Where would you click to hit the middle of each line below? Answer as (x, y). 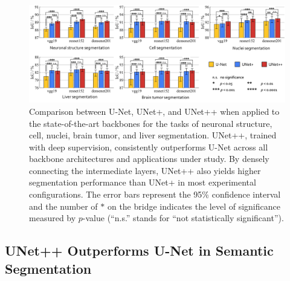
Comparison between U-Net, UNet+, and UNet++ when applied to (154, 111)
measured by (53, 218)
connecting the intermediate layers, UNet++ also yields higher (145, 170)
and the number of (63, 206)
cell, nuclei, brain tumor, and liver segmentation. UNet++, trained (153, 135)
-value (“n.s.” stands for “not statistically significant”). (183, 218)
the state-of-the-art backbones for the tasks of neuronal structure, (151, 123)
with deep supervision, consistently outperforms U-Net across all (149, 147)
